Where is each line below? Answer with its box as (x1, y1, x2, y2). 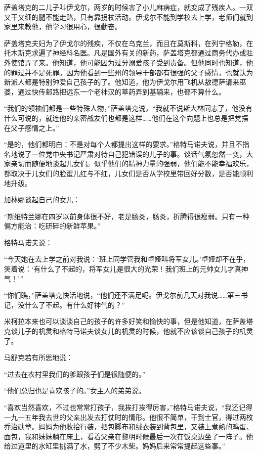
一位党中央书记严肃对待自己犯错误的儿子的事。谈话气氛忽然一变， (31, 148, 246, 159)
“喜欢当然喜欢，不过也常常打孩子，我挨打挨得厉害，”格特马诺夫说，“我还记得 (4, 402, 253, 412)
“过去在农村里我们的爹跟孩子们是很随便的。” (4, 368, 146, 379)
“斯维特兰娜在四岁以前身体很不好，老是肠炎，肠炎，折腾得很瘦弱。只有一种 (4, 211, 250, 221)
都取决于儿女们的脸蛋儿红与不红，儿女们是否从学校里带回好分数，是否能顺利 (4, 168, 253, 178)
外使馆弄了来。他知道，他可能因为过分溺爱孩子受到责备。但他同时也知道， (4, 57, 246, 67)
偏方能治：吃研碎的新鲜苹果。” (4, 221, 101, 231)
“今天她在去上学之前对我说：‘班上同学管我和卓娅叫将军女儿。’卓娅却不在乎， (4, 254, 250, 264)
